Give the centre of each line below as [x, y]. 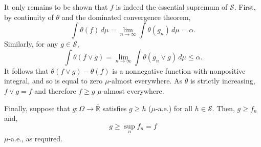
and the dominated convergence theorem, [126, 17]
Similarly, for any [31, 44]
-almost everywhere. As [146, 81]
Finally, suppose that [37, 108]
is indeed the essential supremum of [172, 7]
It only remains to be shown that [56, 7]
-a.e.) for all [174, 108]
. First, [245, 7]
